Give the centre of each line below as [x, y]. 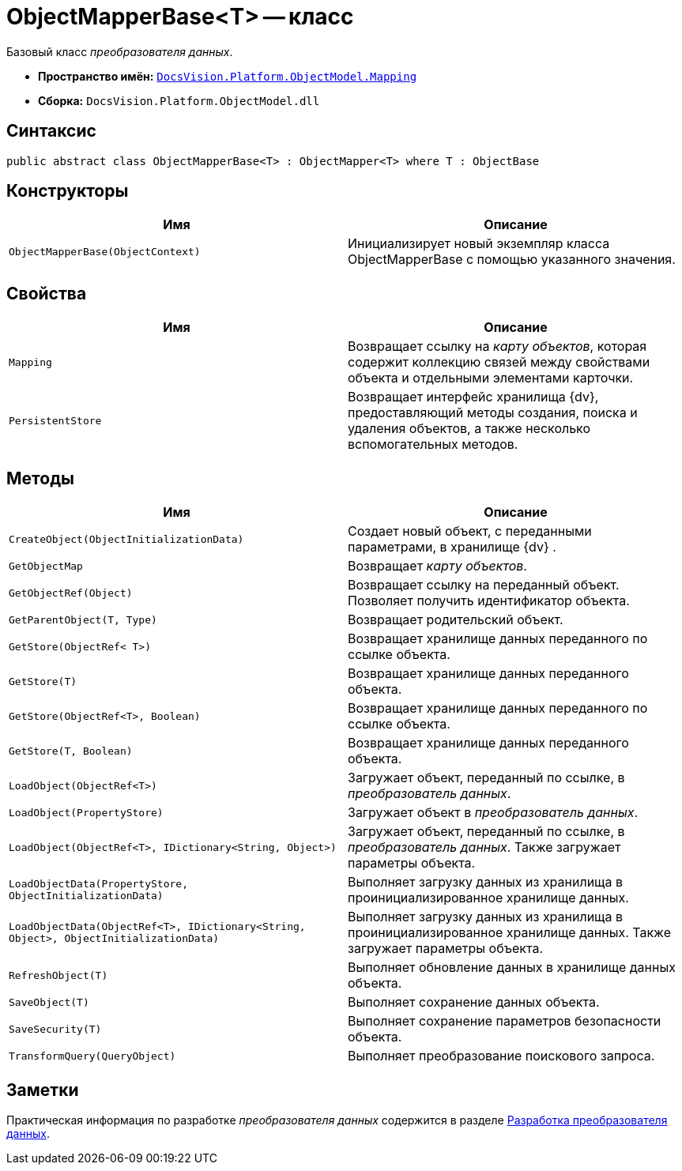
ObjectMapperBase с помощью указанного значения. [512, 260]
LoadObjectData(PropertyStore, [98, 884]
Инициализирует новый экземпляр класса [479, 244]
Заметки [43, 1090]
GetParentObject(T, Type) [83, 619]
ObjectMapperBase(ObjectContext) [105, 251]
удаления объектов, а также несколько [469, 429]
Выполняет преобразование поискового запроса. [501, 1056]
